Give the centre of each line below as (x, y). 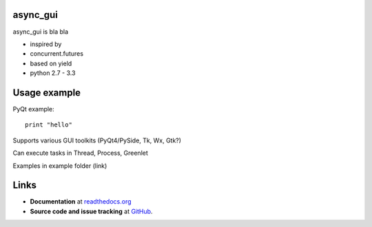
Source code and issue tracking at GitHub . (91, 211)
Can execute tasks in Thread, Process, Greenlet (80, 153)
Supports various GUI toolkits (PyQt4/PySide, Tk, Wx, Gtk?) (97, 140)
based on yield (51, 63)
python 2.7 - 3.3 (53, 73)
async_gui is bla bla (41, 32)
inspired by (46, 44)
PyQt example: (33, 109)
